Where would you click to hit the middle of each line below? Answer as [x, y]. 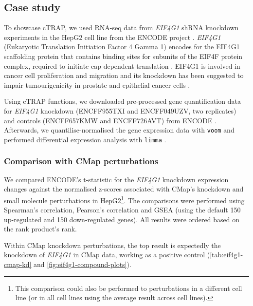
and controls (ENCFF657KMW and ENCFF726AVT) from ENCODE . [110, 120]
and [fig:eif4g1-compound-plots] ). [82, 264]
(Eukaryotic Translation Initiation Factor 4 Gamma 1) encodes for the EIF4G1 [122, 47]
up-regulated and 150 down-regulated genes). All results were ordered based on [122, 219]
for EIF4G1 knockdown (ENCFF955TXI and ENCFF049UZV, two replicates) [120, 110]
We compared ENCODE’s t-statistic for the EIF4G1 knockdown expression [116, 179]
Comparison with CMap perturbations [81, 161]
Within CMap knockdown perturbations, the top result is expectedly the [112, 245]
